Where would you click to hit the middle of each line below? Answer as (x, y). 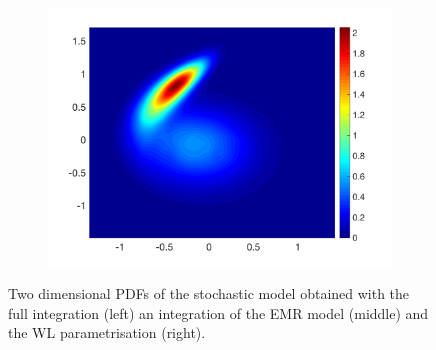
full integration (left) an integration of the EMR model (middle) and (218, 312)
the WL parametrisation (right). (107, 332)
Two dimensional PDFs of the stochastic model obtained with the (209, 293)
